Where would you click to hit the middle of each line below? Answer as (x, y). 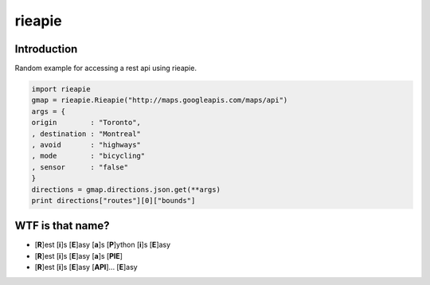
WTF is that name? (62, 226)
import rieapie (61, 89)
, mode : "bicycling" (88, 156)
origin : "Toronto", (86, 123)
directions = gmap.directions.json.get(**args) (126, 189)
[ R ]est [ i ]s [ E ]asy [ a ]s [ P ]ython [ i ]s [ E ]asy (103, 245)
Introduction (46, 49)
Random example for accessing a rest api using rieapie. (106, 68)
